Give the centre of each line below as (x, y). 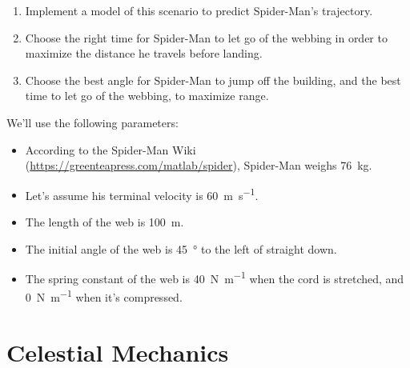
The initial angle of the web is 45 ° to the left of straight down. (181, 248)
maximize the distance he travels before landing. (144, 53)
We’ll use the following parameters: (92, 122)
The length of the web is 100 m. (105, 222)
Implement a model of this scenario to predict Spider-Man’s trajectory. (199, 10)
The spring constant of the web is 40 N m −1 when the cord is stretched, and (215, 277)
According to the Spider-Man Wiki (111, 149)
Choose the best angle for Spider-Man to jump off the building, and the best (213, 80)
